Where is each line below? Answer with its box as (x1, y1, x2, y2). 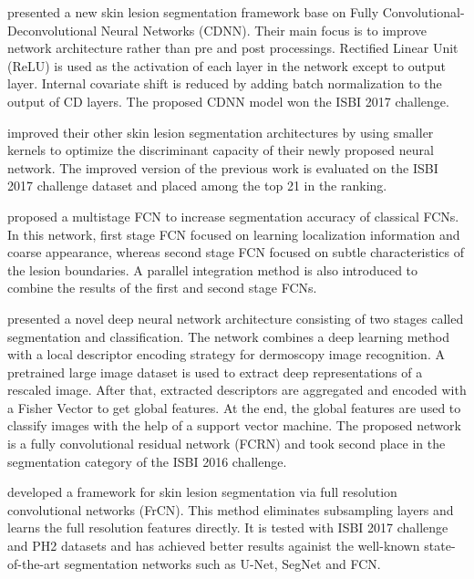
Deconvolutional (7, 20, 98, 39)
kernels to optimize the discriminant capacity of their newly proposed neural (7, 140, 434, 160)
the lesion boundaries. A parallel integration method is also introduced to (7, 260, 418, 279)
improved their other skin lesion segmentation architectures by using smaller (7, 122, 434, 141)
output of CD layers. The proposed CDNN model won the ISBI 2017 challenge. (7, 91, 449, 110)
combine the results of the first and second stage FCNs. (7, 278, 317, 297)
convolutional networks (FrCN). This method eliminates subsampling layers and (7, 500, 454, 519)
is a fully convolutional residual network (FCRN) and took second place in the (7, 434, 446, 453)
